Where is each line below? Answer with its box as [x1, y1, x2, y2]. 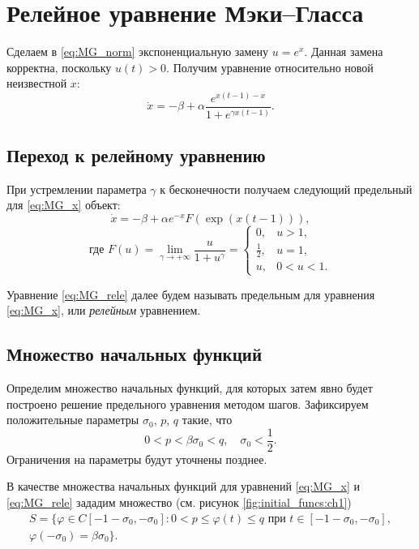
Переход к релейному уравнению [6, 142, 266, 167]
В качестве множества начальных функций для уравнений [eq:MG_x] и [6, 478, 360, 495]
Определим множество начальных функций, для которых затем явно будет [6, 380, 373, 397]
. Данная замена [304, 43, 383, 60]
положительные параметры [6, 411, 139, 428]
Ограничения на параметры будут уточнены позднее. [6, 450, 267, 467]
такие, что [182, 411, 233, 428]
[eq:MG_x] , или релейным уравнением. [6, 302, 201, 319]
